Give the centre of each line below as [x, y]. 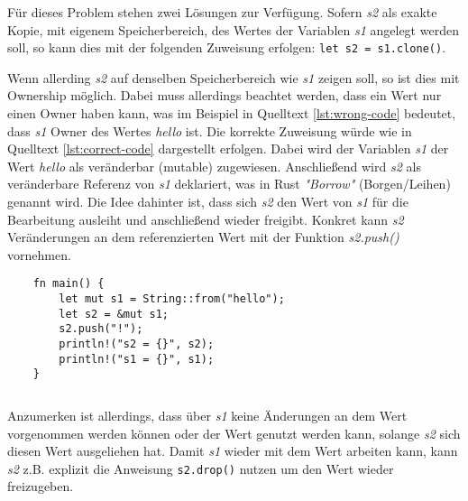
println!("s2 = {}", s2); [137, 344]
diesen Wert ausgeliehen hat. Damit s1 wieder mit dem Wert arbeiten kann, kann [233, 451]
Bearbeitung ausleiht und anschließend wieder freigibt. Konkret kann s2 [206, 219]
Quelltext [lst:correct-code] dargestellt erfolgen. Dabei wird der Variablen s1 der [228, 148]
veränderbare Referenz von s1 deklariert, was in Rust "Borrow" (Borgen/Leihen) [229, 184]
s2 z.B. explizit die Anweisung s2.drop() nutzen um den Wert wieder [201, 468]
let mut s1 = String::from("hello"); [172, 299]
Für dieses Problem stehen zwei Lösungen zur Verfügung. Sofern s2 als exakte [222, 12]
